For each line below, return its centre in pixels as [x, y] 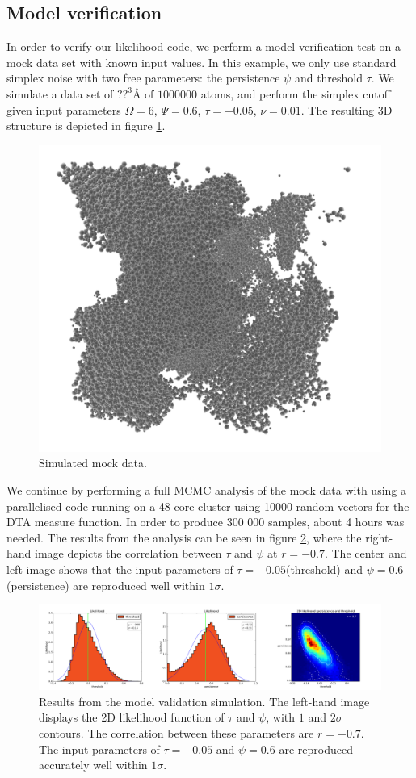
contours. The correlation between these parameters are [176, 733]
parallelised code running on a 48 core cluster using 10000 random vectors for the [208, 506]
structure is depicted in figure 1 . [86, 125]
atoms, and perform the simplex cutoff [296, 93]
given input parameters [64, 109]
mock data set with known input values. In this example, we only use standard [202, 62]
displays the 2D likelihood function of [132, 717]
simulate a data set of [60, 93]
